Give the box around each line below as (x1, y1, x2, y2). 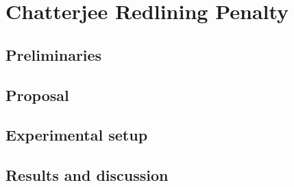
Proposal (5, 84, 69, 105)
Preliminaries (5, 44, 102, 65)
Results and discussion (5, 164, 169, 186)
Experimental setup (5, 124, 148, 145)
